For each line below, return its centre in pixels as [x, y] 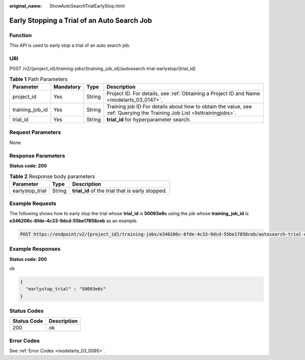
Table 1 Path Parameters [39, 79]
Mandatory [67, 87]
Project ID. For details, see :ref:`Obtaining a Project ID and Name [183, 94]
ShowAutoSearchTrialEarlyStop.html [87, 6]
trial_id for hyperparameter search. [149, 119]
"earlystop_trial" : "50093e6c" [66, 289]
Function [21, 35]
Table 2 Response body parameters [52, 176]
